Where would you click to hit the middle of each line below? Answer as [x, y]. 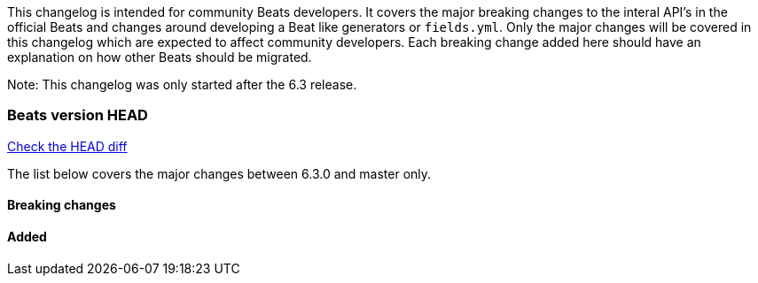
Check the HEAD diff [67, 146]
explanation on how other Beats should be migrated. [160, 57]
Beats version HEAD [78, 115]
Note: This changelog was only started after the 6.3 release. [182, 84]
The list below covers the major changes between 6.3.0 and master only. [219, 173]
